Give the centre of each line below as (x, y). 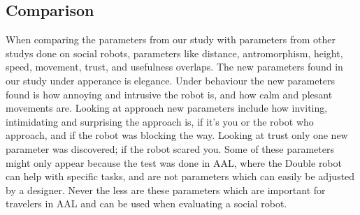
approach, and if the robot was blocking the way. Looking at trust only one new (177, 135)
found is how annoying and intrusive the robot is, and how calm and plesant (169, 94)
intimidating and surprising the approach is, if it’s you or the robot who (160, 121)
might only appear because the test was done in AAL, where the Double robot (174, 162)
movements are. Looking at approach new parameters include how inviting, (167, 108)
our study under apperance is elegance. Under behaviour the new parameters (171, 80)
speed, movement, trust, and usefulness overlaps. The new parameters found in (174, 67)
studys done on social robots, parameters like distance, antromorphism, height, (174, 53)
